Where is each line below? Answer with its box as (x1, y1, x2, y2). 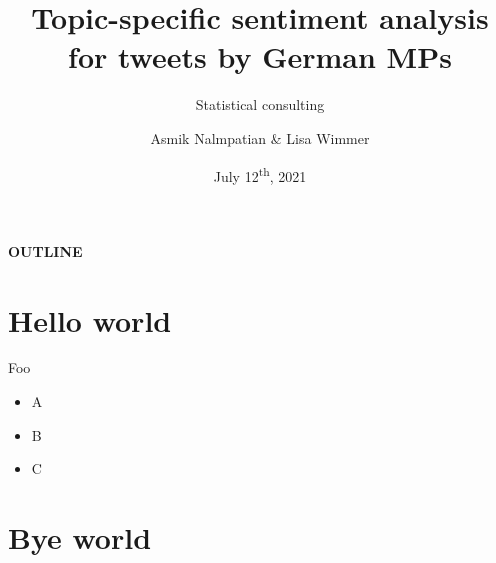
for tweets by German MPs (68, 36, 452, 77)
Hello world (8, 299, 172, 340)
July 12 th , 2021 (213, 162, 307, 186)
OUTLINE (8, 240, 83, 261)
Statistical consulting (195, 94, 325, 115)
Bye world (8, 517, 152, 558)
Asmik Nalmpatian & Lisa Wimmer (150, 127, 370, 148)
